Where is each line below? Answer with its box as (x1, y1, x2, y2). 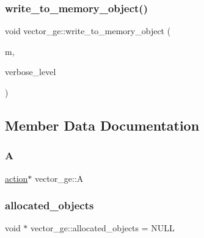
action (5, 171, 28, 184)
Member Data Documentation (5, 115, 200, 134)
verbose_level (5, 65, 56, 78)
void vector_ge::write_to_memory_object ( (5, 24, 171, 37)
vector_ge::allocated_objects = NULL (31, 222, 175, 234)
